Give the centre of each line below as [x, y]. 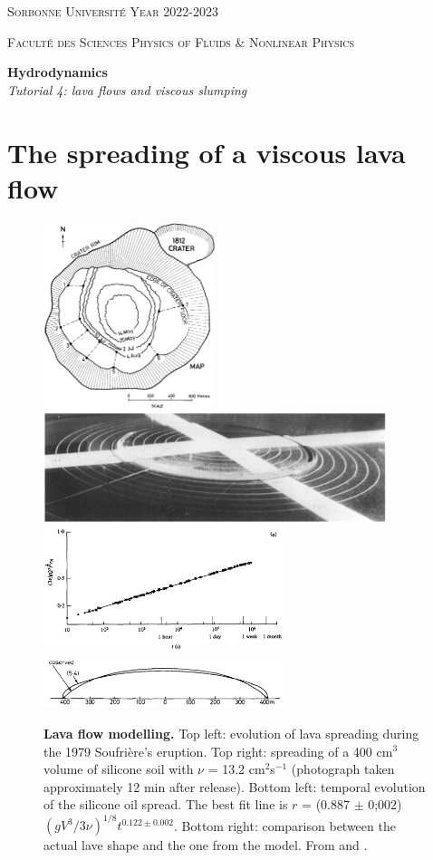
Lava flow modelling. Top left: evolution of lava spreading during [231, 733]
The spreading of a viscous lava [207, 152]
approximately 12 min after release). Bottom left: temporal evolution [235, 786]
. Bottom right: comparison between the [285, 825]
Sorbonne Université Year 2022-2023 [113, 11]
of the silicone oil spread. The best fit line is [166, 804]
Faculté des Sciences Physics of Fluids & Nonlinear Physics [181, 41]
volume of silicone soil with [119, 769]
